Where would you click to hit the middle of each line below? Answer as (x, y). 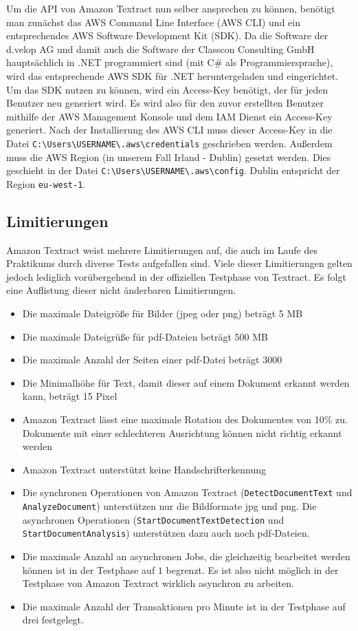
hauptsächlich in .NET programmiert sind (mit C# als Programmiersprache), (170, 62)
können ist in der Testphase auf (89, 569)
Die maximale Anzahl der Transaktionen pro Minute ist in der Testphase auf (184, 606)
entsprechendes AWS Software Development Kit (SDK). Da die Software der (167, 35)
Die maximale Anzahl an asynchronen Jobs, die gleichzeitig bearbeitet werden (186, 556)
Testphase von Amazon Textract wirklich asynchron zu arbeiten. (158, 583)
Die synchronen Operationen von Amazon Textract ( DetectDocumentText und (187, 492)
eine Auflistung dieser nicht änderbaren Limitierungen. (121, 290)
